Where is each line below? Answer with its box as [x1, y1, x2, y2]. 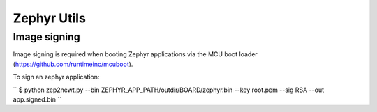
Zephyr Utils [13, 10, 87, 26]
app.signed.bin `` [13, 95, 62, 104]
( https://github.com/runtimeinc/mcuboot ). [13, 60, 133, 68]
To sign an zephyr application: [13, 73, 100, 81]
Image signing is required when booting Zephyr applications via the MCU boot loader [13, 50, 258, 58]
